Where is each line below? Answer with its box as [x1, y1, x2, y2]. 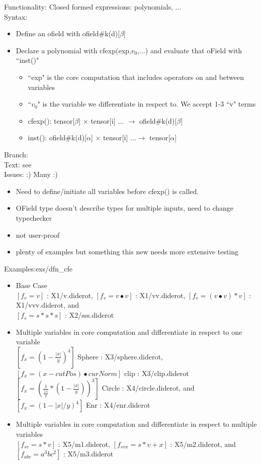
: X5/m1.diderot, [58, 438, 110, 449]
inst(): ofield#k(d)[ [28, 132, 86, 143]
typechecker [16, 212, 52, 223]
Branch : [4, 149, 28, 159]
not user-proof [16, 229, 60, 240]
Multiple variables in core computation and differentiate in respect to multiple [16, 419, 257, 429]
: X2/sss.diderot [65, 310, 114, 320]
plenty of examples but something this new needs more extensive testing [16, 246, 239, 257]
